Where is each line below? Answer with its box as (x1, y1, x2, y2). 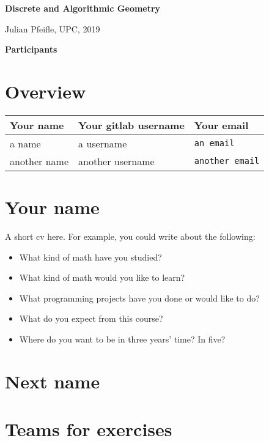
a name (10, 136, 41, 150)
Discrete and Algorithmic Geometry (5, 2, 161, 14)
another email (194, 156, 260, 166)
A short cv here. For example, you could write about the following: (5, 230, 256, 243)
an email (194, 138, 235, 149)
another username (78, 154, 155, 168)
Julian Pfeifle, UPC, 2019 (5, 22, 100, 35)
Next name (5, 368, 100, 393)
